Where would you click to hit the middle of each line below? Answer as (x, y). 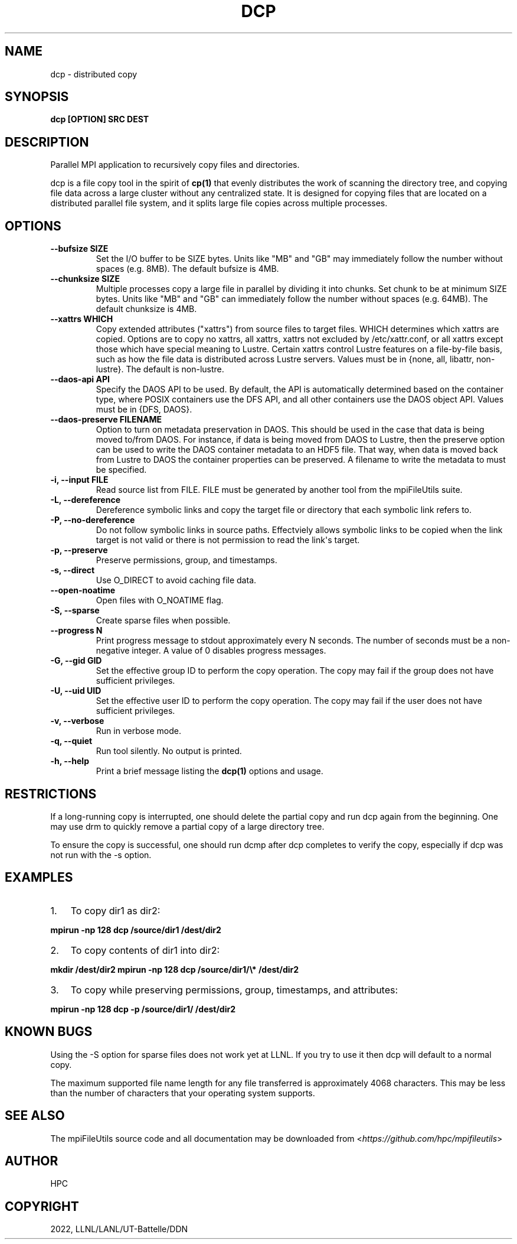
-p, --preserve (79, 550)
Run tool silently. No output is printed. (169, 751)
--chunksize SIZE (85, 279)
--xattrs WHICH (82, 319)
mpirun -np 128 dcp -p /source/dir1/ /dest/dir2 (143, 1009)
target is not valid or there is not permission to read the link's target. (228, 540)
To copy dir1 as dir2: (115, 910)
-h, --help (70, 761)
